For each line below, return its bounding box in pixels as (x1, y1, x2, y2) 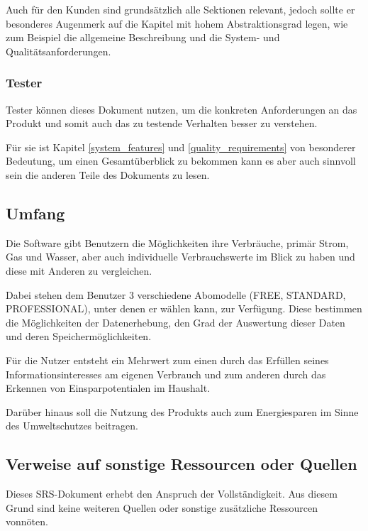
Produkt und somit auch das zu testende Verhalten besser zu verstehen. (6, 116, 318, 131)
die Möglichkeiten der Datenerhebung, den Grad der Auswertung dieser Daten (6, 314, 345, 329)
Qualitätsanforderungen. (6, 43, 111, 58)
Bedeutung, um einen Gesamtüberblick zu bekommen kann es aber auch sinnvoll (6, 153, 356, 168)
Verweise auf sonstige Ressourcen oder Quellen (6, 453, 357, 475)
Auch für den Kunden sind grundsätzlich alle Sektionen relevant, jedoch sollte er (6, 2, 355, 16)
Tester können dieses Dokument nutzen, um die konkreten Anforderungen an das (6, 102, 357, 116)
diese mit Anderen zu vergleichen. (6, 263, 152, 278)
